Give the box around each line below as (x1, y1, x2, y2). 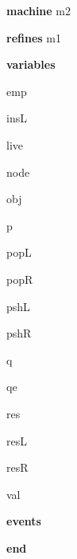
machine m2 (6, 2, 71, 18)
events (6, 513, 41, 529)
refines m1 (6, 29, 61, 46)
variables (6, 56, 56, 73)
